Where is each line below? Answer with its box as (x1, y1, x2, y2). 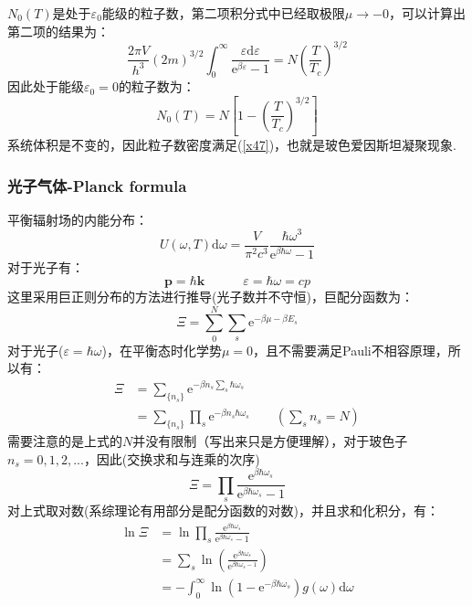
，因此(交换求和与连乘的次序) (83, 449, 260, 468)
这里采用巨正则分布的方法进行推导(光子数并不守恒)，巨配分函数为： (7, 287, 414, 306)
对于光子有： (7, 257, 84, 276)
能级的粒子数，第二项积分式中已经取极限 (101, 4, 345, 22)
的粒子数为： (118, 77, 195, 96)
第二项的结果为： (7, 21, 110, 40)
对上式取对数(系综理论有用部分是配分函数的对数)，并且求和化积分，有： (7, 501, 439, 520)
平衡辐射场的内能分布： (7, 209, 148, 229)
